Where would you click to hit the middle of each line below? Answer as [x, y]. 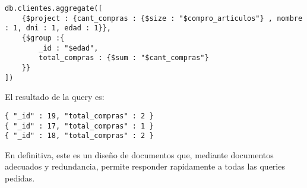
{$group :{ [43, 38]
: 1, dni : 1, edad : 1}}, [58, 28]
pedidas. [20, 178]
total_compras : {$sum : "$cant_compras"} [124, 58]
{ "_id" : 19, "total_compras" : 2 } [79, 116]
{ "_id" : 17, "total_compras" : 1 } [79, 126]
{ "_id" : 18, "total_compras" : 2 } [79, 136]
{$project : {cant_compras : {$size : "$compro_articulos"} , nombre [162, 18]
